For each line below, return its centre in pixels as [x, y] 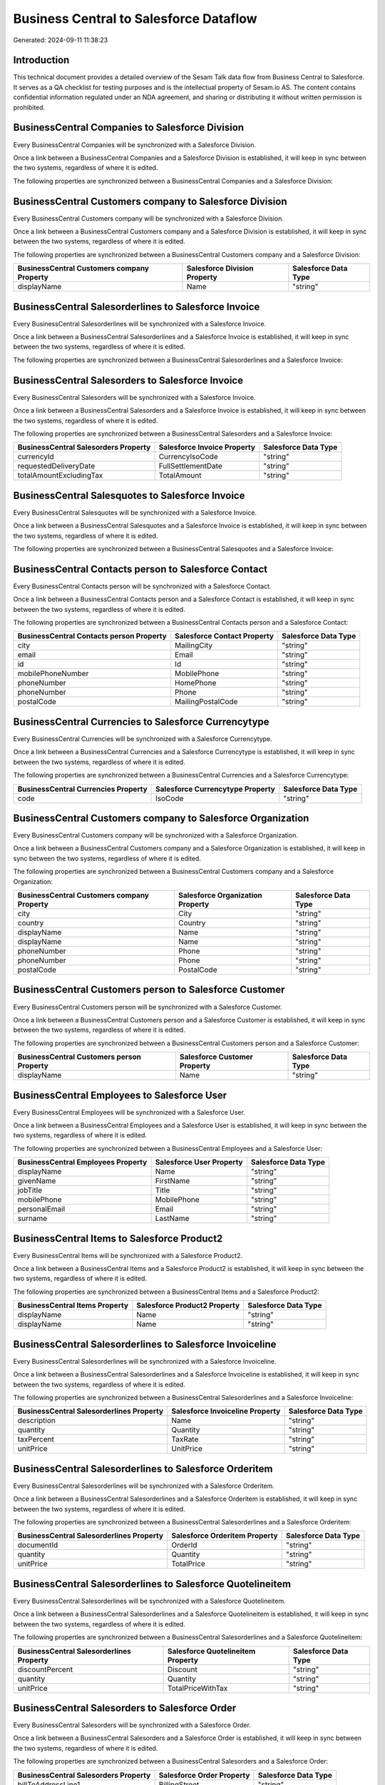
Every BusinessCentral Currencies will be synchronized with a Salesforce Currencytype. [143, 739]
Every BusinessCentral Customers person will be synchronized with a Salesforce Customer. [148, 1007]
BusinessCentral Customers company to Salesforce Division [150, 201]
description [37, 1421]
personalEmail [41, 1209]
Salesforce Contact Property [225, 636]
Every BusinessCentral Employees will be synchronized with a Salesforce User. [129, 1112]
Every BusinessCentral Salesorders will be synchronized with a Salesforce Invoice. [134, 397]
